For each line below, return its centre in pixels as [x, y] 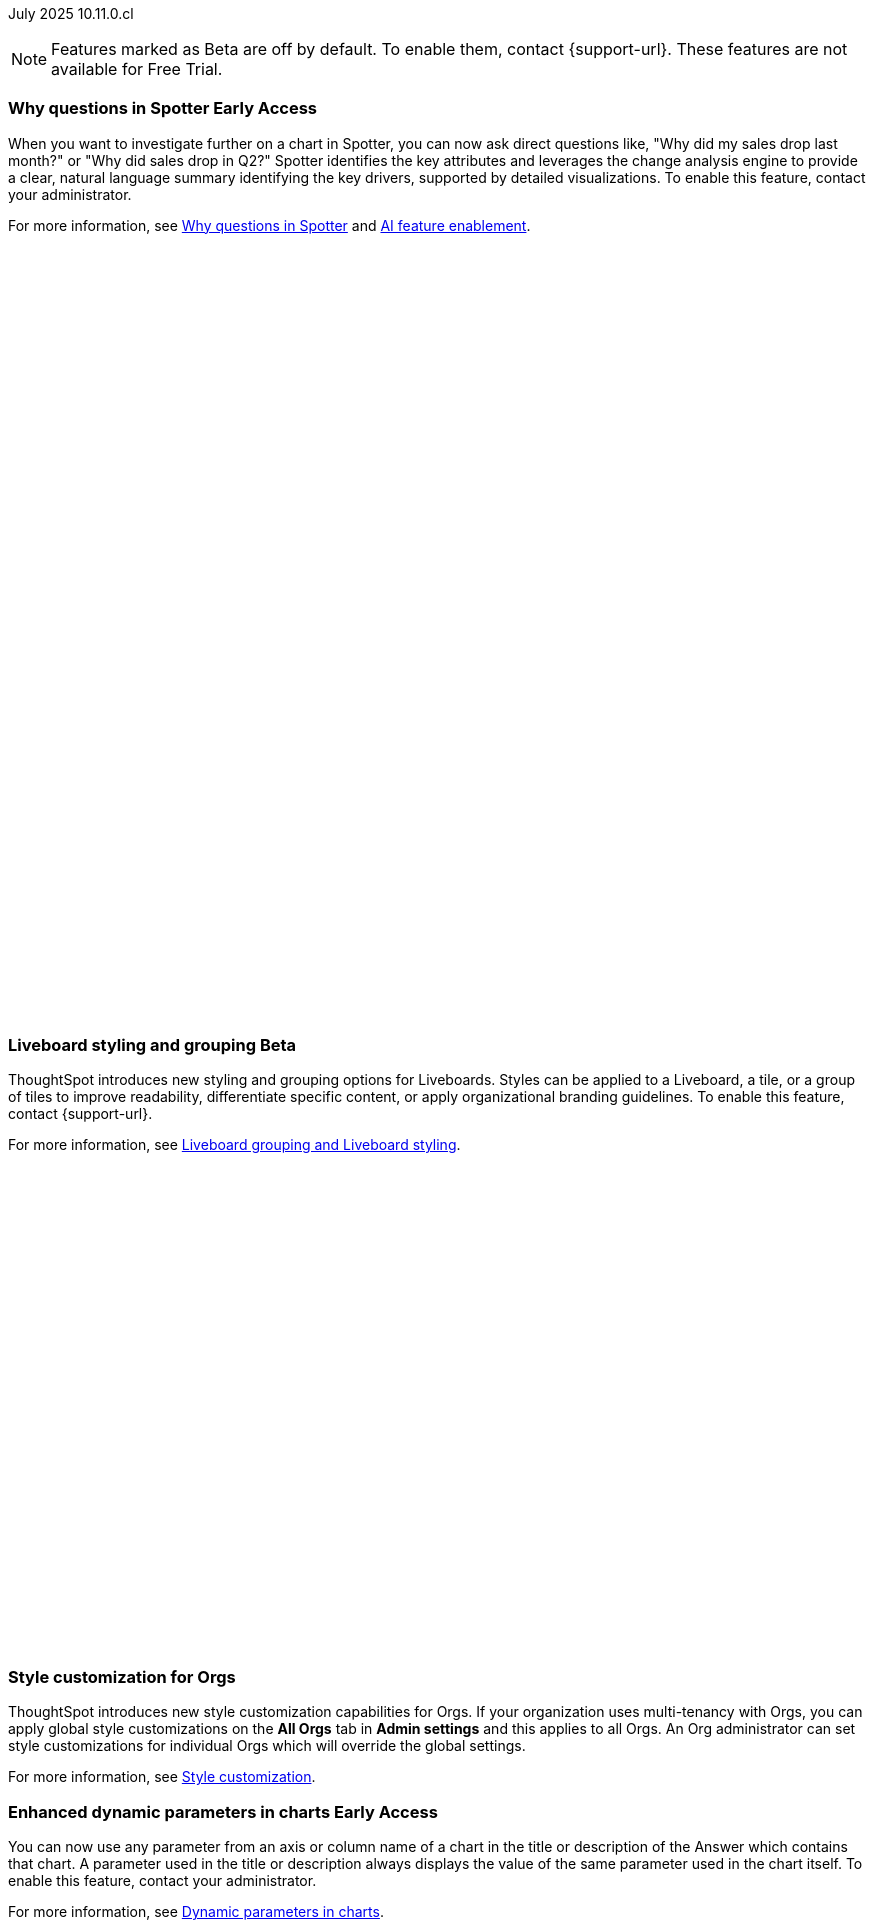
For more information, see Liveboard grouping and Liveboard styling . [234, 1144]
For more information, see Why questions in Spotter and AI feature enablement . [269, 225]
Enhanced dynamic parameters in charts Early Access [223, 1811]
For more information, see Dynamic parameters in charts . [196, 1912]
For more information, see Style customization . [162, 1777]
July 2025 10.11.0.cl [71, 13]
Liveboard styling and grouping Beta [152, 1044]
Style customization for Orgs [122, 1677]
